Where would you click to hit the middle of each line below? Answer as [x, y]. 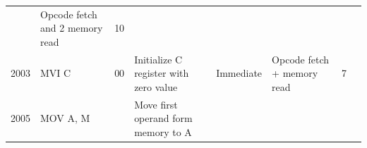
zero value [156, 86]
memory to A [163, 132]
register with [162, 73]
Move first [156, 104]
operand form [163, 118]
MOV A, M [65, 118]
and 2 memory [72, 28]
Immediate [239, 73]
